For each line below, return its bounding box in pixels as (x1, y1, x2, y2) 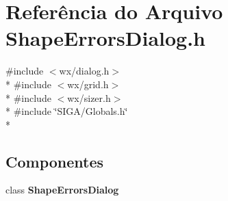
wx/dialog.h (59, 64, 110, 78)
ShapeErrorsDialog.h (5, 24, 206, 52)
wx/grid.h (67, 77, 109, 91)
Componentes (5, 150, 104, 172)
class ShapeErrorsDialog (5, 183, 119, 197)
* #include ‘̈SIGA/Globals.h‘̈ (5, 104, 128, 118)
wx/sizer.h (67, 90, 111, 105)
